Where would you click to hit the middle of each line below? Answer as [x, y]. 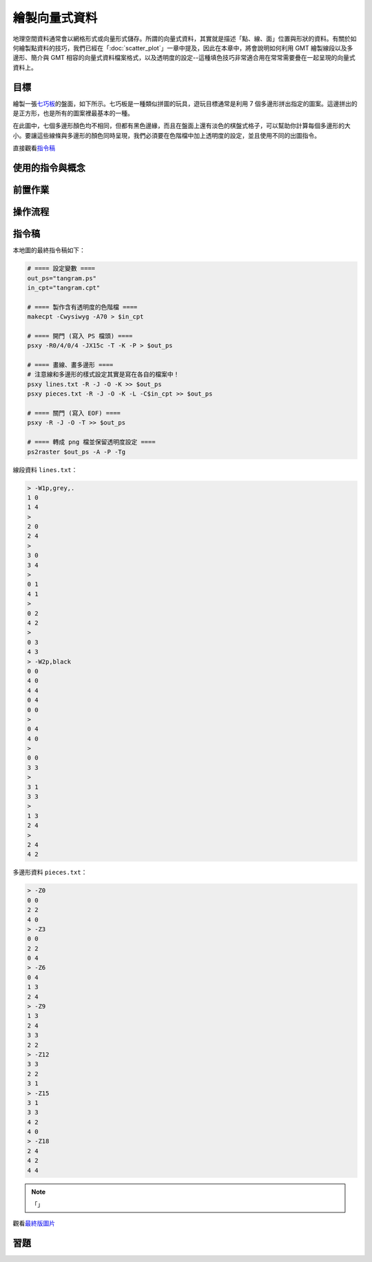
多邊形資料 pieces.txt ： [50, 873]
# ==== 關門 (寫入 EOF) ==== [74, 413]
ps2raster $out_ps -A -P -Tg [76, 452]
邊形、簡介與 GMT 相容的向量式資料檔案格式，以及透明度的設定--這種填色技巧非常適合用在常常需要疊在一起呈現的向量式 [184, 58]
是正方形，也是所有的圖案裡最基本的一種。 [73, 113]
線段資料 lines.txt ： [45, 469]
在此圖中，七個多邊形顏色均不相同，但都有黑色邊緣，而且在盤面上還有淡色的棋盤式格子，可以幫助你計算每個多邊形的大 [182, 126]
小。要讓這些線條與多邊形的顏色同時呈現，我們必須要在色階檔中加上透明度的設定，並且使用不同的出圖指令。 [166, 135]
